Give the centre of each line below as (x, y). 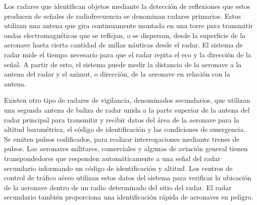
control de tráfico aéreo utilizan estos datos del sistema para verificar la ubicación (128, 178)
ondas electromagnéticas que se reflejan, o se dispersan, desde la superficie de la (125, 35)
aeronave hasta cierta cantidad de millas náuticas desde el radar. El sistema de (124, 45)
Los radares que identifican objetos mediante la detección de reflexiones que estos (127, 6)
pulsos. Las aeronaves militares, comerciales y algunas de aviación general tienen (126, 148)
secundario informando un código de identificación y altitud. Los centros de (118, 168)
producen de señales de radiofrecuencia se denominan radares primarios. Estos (123, 16)
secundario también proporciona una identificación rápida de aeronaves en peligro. (129, 197)
